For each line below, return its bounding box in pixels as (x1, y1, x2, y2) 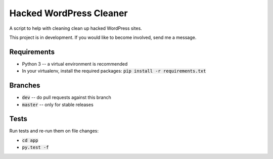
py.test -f (22, 144, 49, 150)
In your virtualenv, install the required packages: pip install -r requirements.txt (22, 68, 206, 74)
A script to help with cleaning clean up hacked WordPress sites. (9, 25, 143, 31)
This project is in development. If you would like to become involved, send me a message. (9, 34, 197, 40)
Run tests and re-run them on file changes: (9, 128, 99, 134)
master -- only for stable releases (22, 101, 94, 108)
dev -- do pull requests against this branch (22, 94, 111, 100)
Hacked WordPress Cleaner (9, 8, 128, 19)
